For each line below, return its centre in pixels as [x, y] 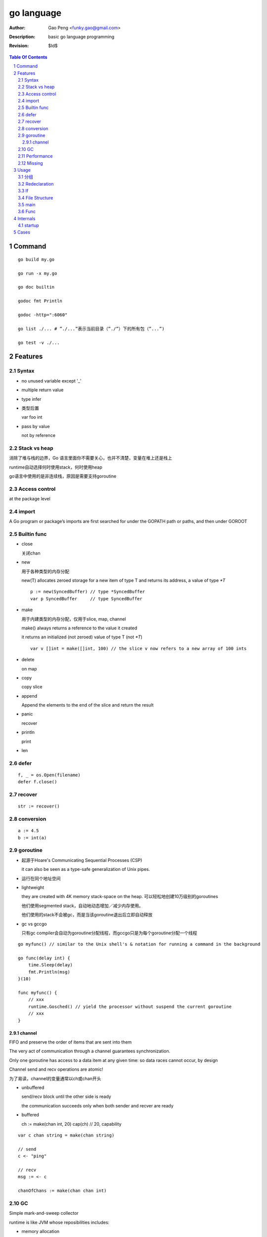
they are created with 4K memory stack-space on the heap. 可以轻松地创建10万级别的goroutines [120, 897]
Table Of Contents [28, 57]
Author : [17, 28]
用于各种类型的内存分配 [45, 571]
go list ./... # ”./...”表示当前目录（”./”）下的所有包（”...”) [91, 329]
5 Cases [22, 232]
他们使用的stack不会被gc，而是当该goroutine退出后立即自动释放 [87, 915]
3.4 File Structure [36, 197]
